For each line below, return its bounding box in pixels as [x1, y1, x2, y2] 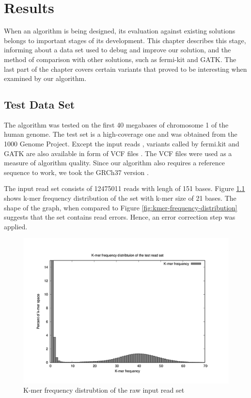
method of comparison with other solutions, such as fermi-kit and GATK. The [4, 54, 236, 64]
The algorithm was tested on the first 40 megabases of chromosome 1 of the [4, 119, 229, 129]
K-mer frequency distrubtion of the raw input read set [23, 385, 185, 395]
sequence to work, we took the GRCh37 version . [4, 167, 149, 177]
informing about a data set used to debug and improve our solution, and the [4, 45, 231, 55]
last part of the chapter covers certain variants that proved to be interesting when [4, 64, 247, 74]
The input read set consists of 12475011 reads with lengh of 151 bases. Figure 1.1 [4, 183, 245, 193]
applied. [4, 221, 28, 231]
